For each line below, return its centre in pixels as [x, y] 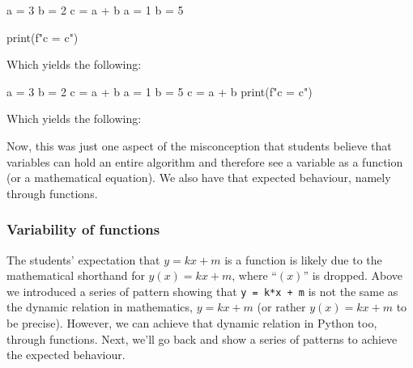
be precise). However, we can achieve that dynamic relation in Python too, [192, 323]
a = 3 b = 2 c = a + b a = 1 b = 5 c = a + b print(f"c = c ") [160, 91]
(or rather [281, 307]
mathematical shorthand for [76, 275]
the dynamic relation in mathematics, [100, 307]
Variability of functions [83, 229]
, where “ [254, 275]
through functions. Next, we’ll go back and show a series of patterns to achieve [202, 338]
